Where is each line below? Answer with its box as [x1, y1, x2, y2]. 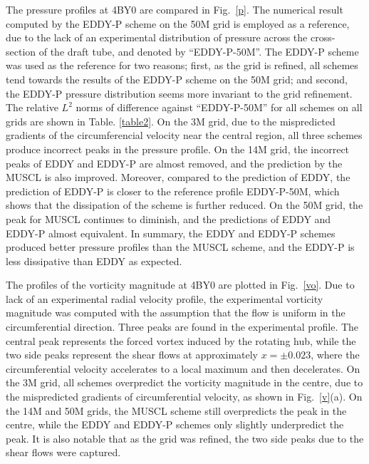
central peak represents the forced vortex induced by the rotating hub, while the [6, 333, 356, 348]
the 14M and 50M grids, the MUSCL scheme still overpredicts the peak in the [6, 403, 347, 418]
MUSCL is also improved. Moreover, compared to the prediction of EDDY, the [6, 170, 350, 185]
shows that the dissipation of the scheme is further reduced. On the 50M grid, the [6, 197, 363, 212]
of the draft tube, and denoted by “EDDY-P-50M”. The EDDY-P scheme [38, 43, 359, 58]
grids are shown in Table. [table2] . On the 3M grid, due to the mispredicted [6, 113, 336, 128]
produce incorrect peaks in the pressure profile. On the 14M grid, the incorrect [6, 141, 350, 156]
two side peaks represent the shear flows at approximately [6, 347, 259, 362]
